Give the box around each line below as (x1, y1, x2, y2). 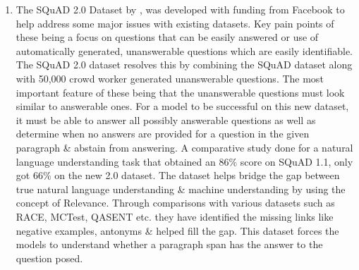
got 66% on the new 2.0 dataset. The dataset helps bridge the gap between (16, 168, 340, 183)
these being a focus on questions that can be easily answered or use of (16, 30, 319, 44)
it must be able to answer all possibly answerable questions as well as (16, 112, 316, 127)
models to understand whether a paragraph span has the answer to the (16, 237, 323, 252)
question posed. (16, 250, 83, 265)
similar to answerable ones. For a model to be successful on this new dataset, (16, 99, 349, 113)
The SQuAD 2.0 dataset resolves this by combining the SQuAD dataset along (16, 57, 353, 72)
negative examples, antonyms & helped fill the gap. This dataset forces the (16, 223, 339, 238)
